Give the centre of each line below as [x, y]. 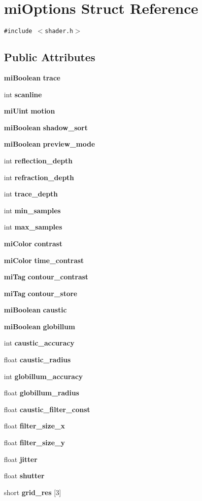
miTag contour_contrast [46, 277]
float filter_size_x [34, 426]
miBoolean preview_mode [50, 144]
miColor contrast [33, 243]
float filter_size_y [34, 443]
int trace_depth [31, 194]
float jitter [21, 459]
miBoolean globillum [40, 326]
